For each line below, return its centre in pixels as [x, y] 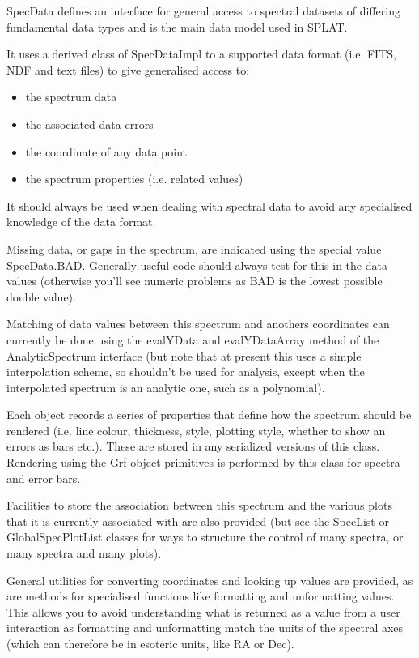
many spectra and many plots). [84, 553]
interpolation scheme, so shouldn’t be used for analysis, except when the [186, 372]
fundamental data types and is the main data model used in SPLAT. [177, 26]
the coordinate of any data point [106, 151]
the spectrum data [71, 97]
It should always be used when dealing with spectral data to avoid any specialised [209, 205]
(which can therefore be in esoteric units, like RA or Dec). [150, 643]
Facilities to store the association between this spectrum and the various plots [199, 505]
